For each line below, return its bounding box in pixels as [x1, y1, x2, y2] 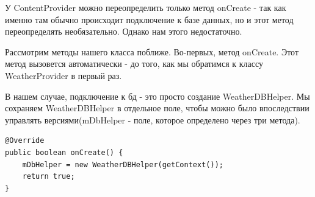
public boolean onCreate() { [5, 148, 123, 157]
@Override [5, 136, 45, 145]
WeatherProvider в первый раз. [5, 69, 122, 81]
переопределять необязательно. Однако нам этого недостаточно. [5, 25, 242, 38]
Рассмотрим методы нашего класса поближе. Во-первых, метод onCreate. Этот [5, 45, 299, 58]
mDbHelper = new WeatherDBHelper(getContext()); [22, 160, 223, 169]
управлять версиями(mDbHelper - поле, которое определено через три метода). [5, 113, 300, 126]
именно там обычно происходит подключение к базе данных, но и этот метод [5, 13, 294, 26]
